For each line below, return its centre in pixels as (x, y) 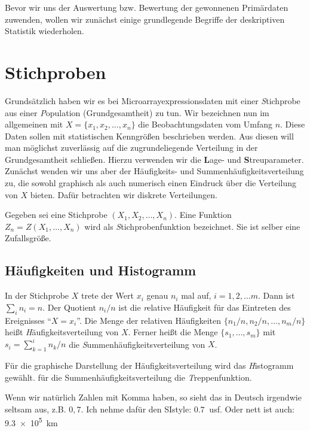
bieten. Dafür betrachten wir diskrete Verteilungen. (124, 194)
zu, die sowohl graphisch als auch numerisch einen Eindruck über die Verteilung (151, 183)
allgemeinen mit (34, 124)
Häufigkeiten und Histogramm (101, 270)
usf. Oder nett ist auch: (252, 409)
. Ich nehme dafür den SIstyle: (136, 409)
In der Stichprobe (37, 295)
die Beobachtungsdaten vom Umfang (205, 124)
